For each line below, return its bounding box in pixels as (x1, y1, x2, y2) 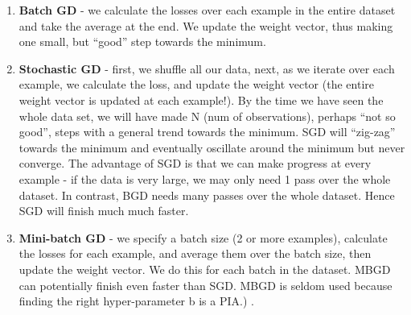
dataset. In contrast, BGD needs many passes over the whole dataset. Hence (18, 186, 395, 203)
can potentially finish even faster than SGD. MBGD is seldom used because (18, 276, 393, 293)
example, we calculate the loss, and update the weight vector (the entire (18, 76, 374, 93)
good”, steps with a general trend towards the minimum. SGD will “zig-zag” (18, 123, 396, 140)
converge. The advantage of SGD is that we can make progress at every (18, 155, 372, 172)
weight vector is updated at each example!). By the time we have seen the (18, 91, 384, 108)
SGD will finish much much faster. (18, 202, 189, 219)
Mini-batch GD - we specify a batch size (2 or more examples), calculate (18, 229, 388, 246)
